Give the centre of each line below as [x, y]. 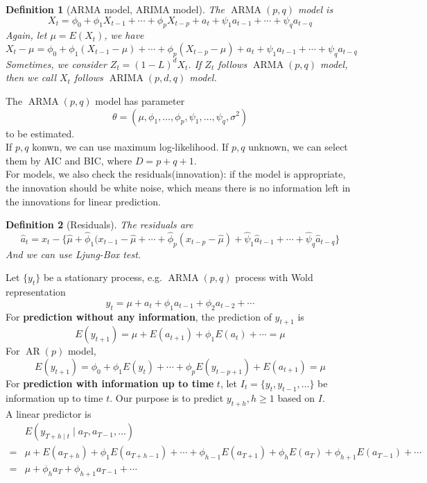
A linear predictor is [49, 413]
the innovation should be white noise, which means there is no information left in [178, 187]
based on [296, 397]
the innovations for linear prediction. [83, 201]
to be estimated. [40, 133]
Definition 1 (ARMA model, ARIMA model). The [115, 9]
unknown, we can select [298, 147]
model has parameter [140, 100]
